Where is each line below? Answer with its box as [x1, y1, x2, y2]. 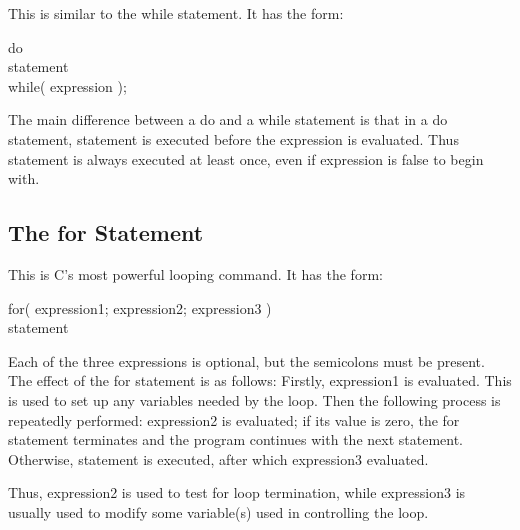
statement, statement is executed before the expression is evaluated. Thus [8, 128, 459, 149]
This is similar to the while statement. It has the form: [8, 3, 344, 23]
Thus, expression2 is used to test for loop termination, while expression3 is [8, 482, 466, 503]
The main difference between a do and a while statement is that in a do [8, 109, 448, 130]
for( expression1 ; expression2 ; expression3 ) [8, 297, 272, 318]
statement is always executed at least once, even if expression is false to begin [8, 148, 484, 169]
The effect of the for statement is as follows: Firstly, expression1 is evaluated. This [8, 370, 512, 391]
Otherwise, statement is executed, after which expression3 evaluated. [8, 448, 429, 469]
